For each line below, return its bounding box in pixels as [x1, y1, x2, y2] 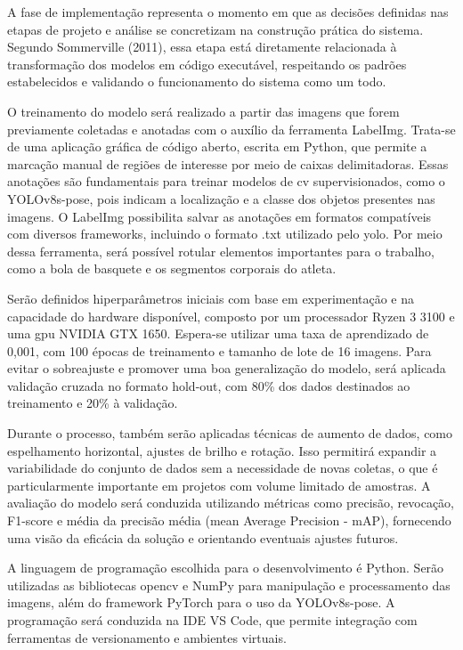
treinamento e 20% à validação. [7, 394, 178, 412]
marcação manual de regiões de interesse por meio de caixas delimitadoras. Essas [7, 154, 449, 173]
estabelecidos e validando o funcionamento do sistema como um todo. [7, 72, 386, 91]
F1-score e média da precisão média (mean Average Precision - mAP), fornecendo [7, 511, 451, 530]
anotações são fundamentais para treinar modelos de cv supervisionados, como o [7, 172, 445, 191]
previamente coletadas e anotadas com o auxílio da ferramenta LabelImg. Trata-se [7, 119, 456, 138]
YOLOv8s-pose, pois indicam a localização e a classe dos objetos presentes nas [7, 189, 435, 207]
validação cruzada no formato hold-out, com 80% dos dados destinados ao [7, 376, 410, 394]
